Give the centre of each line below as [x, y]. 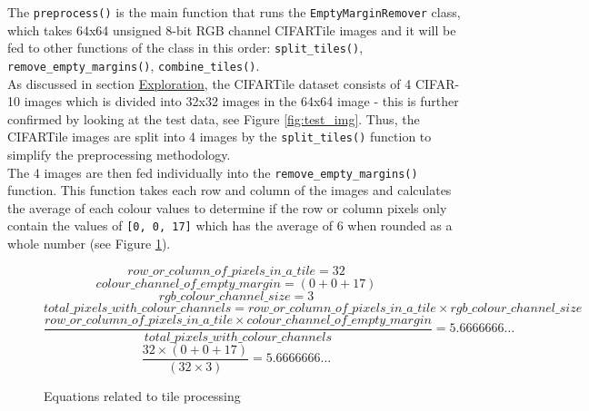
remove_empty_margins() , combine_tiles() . [134, 65]
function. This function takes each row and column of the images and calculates [230, 190]
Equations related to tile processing [142, 395]
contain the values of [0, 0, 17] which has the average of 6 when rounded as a [230, 225]
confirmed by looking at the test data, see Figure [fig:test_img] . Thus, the [214, 118]
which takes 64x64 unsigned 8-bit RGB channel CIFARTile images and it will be [232, 29]
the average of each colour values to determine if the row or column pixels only [227, 207]
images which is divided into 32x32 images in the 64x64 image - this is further [241, 101]
